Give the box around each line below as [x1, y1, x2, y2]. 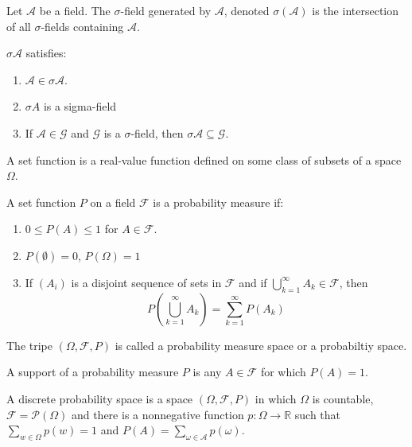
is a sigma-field [43, 98, 117, 115]
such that [294, 406, 341, 422]
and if [239, 274, 267, 290]
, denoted [223, 2, 270, 18]
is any [192, 363, 222, 380]
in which [255, 390, 297, 406]
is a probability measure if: [153, 193, 284, 210]
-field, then [130, 124, 184, 141]
